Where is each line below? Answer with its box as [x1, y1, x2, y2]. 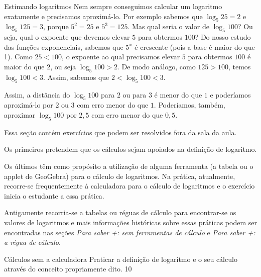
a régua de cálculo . [4, 237, 61, 247]
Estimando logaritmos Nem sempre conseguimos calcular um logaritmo [4, 1, 222, 11]
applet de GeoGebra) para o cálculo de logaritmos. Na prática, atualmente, [4, 170, 235, 181]
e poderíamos [210, 89, 251, 100]
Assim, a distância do [4, 89, 70, 100]
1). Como [4, 51, 33, 62]
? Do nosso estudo [195, 32, 251, 42]
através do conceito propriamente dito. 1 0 [4, 263, 132, 274]
